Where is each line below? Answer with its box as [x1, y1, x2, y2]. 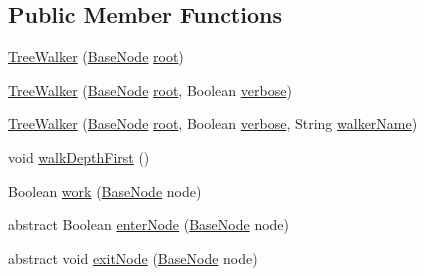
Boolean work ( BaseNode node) [8, 180, 202, 201]
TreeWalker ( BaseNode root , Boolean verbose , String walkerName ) [8, 113, 418, 134]
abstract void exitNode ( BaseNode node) [8, 247, 258, 268]
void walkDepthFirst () [8, 146, 150, 167]
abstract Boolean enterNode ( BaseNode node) [8, 214, 290, 235]
